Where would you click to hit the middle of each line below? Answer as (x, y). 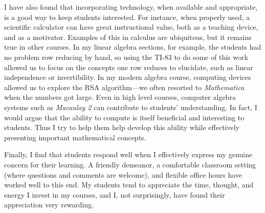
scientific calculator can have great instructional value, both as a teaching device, (131, 27)
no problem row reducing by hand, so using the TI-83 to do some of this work (126, 57)
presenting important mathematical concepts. (75, 137)
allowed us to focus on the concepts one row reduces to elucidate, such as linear (129, 67)
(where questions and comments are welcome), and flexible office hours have (123, 174)
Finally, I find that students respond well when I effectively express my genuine (128, 154)
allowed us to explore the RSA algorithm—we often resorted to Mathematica (124, 87)
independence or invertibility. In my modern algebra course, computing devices (128, 77)
